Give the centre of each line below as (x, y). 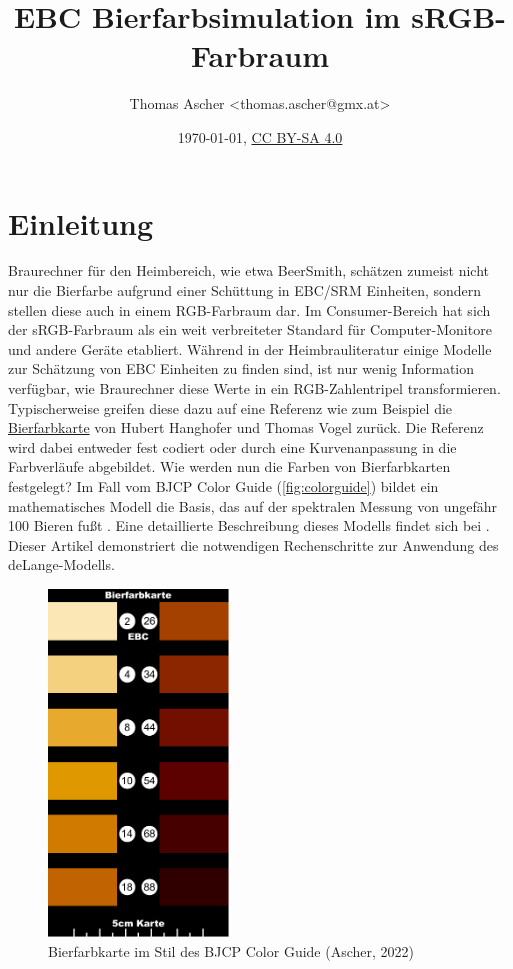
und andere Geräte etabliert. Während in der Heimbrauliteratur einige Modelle (250, 348)
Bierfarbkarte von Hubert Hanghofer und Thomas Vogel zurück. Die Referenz (246, 427)
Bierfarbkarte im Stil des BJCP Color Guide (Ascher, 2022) (231, 950)
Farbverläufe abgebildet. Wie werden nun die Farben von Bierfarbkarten (229, 466)
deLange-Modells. (61, 564)
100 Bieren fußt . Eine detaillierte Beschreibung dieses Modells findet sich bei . (249, 525)
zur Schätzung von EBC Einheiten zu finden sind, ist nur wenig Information (241, 368)
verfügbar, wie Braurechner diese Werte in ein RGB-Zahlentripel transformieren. (254, 388)
